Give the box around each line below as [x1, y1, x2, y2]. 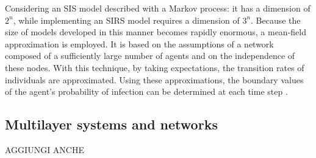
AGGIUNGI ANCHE [5, 143, 84, 156]
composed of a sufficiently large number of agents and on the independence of [5, 49, 295, 62]
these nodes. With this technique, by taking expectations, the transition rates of [5, 61, 304, 74]
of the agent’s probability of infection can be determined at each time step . [5, 85, 288, 98]
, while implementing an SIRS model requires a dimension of [13, 13, 240, 26]
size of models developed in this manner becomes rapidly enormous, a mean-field [5, 26, 306, 38]
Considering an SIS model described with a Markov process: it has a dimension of [5, 2, 311, 14]
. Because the [251, 13, 301, 26]
